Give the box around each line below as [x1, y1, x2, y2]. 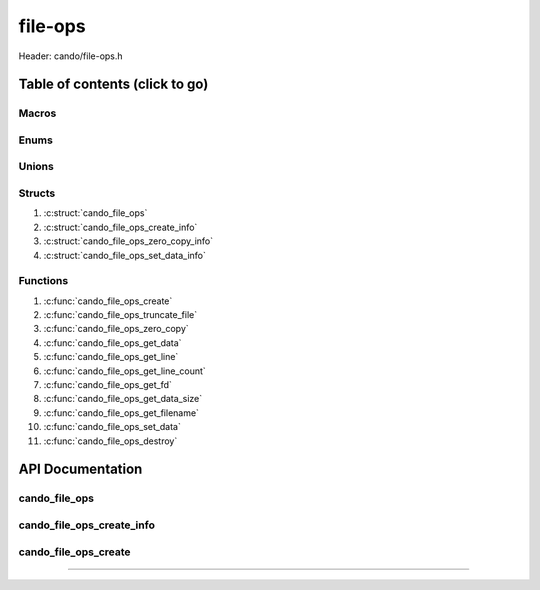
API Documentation [18, 461, 143, 478]
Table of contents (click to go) [18, 76, 209, 93]
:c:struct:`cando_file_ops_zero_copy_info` [43, 235, 214, 247]
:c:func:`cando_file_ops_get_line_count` [43, 365, 207, 377]
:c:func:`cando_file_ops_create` [43, 295, 173, 307]
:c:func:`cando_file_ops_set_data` [43, 421, 182, 433]
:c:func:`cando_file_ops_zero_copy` [43, 323, 189, 335]
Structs [18, 186, 56, 200]
